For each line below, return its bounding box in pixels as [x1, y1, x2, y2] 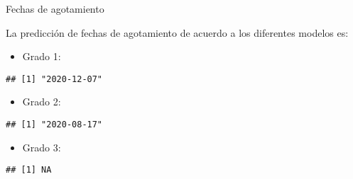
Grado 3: [22, 139, 61, 154]
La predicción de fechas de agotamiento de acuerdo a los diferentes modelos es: [6, 25, 349, 40]
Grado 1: [22, 49, 61, 64]
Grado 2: [22, 94, 61, 109]
